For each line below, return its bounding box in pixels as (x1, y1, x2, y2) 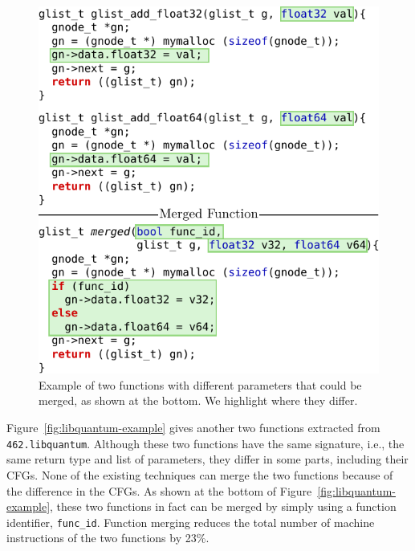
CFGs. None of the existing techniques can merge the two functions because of (6, 466, 393, 483)
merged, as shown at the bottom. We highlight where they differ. (39, 392, 358, 409)
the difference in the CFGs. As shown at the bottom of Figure (6, 482, 312, 499)
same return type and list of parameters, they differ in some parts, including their (6, 451, 409, 467)
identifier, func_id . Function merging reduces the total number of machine (6, 513, 375, 530)
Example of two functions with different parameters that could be (39, 376, 362, 393)
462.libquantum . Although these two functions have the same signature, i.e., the (6, 435, 405, 451)
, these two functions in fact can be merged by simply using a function (50, 498, 397, 515)
